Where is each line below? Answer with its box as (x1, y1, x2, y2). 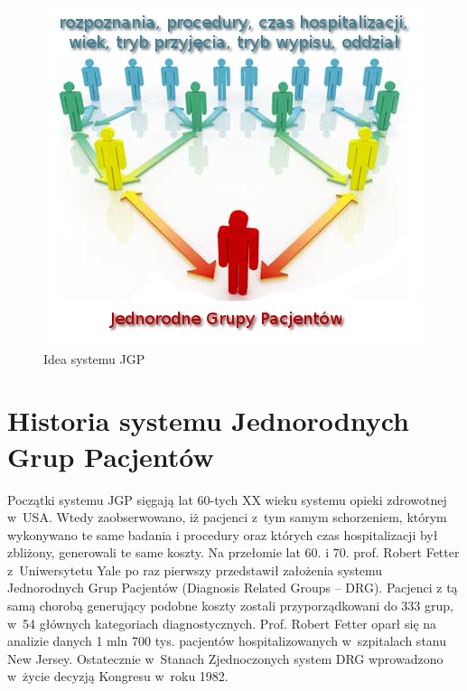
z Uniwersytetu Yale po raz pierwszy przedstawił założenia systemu (7, 560, 383, 579)
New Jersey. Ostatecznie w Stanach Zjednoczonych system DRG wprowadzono (7, 649, 444, 668)
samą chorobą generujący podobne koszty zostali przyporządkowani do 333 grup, (7, 596, 453, 615)
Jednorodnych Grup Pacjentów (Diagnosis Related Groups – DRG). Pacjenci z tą (7, 578, 458, 597)
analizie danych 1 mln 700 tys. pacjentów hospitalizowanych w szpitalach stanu (7, 631, 447, 650)
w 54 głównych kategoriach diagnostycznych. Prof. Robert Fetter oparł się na (7, 613, 437, 632)
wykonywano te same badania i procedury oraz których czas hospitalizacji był (7, 525, 438, 544)
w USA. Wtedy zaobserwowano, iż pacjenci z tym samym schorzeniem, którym (7, 508, 447, 527)
